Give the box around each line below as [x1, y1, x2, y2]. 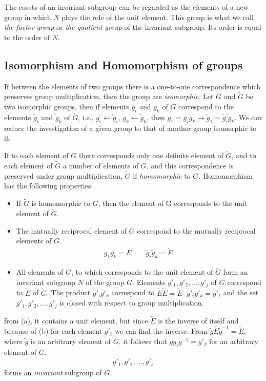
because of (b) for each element [4, 326, 103, 336]
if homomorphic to [133, 170, 191, 181]
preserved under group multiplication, [4, 170, 122, 181]
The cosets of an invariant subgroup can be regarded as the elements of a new [4, 2, 249, 12]
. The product [46, 287, 91, 298]
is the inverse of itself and [158, 315, 239, 326]
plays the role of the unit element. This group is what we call [62, 11, 254, 22]
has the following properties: [4, 180, 93, 191]
